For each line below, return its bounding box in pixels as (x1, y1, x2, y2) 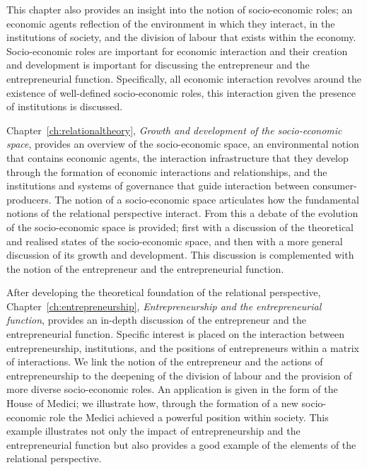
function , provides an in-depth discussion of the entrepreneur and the (6, 312, 306, 327)
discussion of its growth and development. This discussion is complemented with (6, 247, 354, 262)
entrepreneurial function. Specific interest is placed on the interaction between (6, 327, 344, 341)
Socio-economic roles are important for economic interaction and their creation (6, 43, 348, 58)
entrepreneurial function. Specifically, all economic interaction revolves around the (6, 71, 362, 86)
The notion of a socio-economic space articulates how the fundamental (54, 192, 359, 206)
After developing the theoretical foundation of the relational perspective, (6, 285, 321, 300)
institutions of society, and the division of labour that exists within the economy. (6, 30, 356, 45)
